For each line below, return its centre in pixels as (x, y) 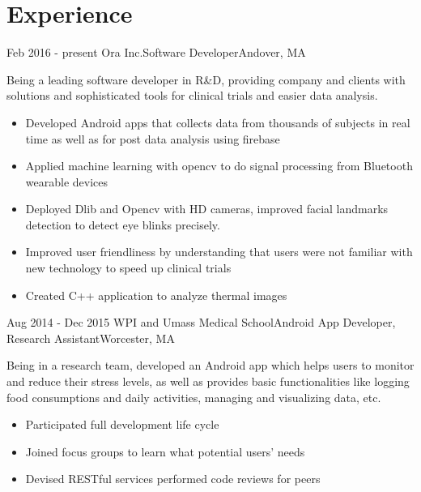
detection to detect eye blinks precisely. (123, 224)
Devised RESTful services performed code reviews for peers (173, 479)
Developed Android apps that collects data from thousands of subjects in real (218, 122)
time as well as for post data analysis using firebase (153, 138)
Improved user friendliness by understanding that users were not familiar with (219, 252)
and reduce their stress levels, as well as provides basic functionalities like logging (208, 381)
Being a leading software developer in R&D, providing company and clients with (206, 79)
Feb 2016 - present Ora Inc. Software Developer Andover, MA (156, 52)
